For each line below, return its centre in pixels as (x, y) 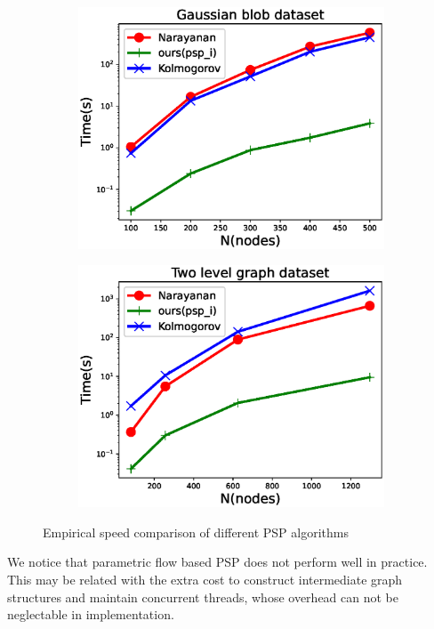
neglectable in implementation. (91, 614)
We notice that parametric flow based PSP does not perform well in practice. (217, 562)
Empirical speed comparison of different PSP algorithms (196, 532)
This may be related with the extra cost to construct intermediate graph (205, 579)
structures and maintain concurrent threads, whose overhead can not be (203, 597)
